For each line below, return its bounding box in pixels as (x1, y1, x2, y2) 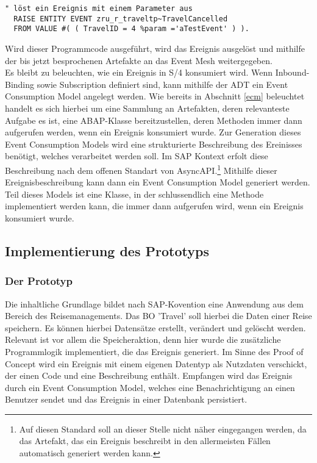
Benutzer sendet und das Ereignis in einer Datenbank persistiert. (5, 393, 248, 406)
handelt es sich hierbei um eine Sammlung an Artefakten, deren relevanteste (5, 101, 290, 114)
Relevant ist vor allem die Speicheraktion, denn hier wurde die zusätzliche (5, 333, 281, 346)
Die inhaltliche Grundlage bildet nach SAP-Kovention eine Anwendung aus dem (5, 297, 304, 310)
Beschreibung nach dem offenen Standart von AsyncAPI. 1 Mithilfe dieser (5, 162, 277, 176)
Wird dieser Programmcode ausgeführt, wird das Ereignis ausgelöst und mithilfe (5, 41, 305, 54)
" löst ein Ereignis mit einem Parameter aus (5, 4, 193, 13)
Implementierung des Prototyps (5, 241, 209, 260)
